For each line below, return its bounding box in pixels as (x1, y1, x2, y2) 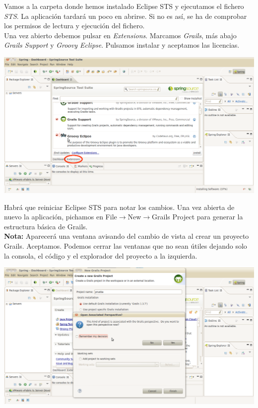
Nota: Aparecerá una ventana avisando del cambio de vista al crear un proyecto (4, 231, 249, 241)
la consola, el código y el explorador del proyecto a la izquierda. (4, 250, 197, 261)
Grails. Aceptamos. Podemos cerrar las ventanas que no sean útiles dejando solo (4, 241, 247, 251)
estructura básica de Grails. (4, 221, 88, 231)
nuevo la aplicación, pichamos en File (4, 211, 117, 222)
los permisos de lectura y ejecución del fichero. (4, 20, 145, 31)
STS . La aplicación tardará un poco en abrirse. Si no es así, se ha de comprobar (4, 10, 247, 21)
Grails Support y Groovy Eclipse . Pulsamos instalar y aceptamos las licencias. (4, 40, 240, 50)
